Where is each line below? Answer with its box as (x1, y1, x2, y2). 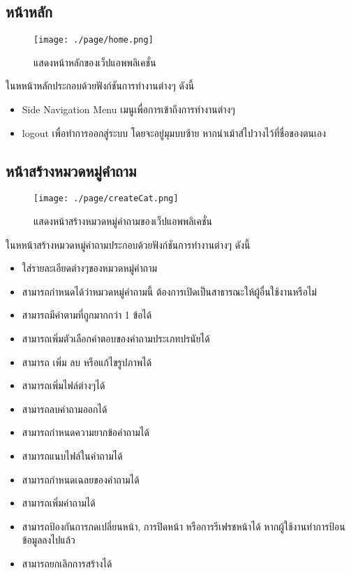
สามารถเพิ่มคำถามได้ (22, 495, 96, 510)
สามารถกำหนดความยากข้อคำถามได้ (22, 425, 149, 440)
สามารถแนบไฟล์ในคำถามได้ (22, 449, 123, 463)
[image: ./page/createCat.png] (33, 194, 179, 204)
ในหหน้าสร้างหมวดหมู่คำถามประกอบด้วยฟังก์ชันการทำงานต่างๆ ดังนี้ (6, 237, 251, 252)
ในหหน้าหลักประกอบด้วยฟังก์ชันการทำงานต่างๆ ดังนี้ (6, 78, 195, 93)
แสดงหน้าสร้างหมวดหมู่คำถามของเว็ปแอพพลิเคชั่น (33, 214, 212, 229)
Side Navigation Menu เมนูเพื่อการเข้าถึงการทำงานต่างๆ (22, 102, 235, 117)
